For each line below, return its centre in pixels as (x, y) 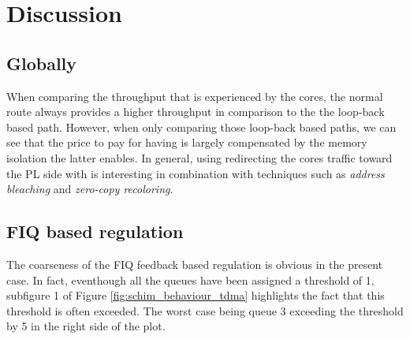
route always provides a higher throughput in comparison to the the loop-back (196, 112)
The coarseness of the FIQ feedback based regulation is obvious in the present (195, 264)
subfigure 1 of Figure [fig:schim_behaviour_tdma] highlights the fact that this (196, 295)
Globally (42, 63)
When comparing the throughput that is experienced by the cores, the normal (195, 96)
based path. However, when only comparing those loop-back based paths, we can (201, 127)
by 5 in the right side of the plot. (86, 326)
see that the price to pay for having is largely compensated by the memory (187, 142)
